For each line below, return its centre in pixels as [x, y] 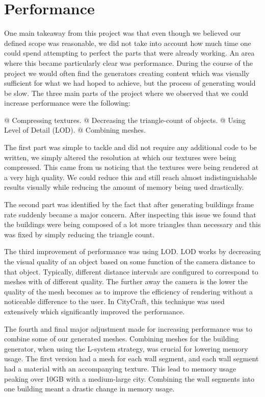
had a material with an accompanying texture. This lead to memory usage [120, 368]
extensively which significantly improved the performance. [95, 311]
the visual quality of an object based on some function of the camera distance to [130, 261]
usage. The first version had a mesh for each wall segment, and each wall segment [131, 358]
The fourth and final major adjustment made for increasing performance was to [128, 328]
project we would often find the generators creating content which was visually [127, 73]
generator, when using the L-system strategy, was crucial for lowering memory [126, 348]
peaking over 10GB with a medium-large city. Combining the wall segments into [129, 378]
